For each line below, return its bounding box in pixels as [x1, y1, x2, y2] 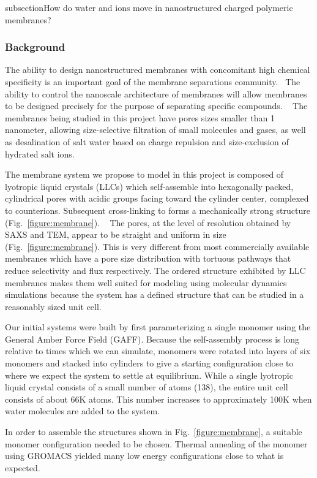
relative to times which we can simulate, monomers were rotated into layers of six [5, 344, 311, 357]
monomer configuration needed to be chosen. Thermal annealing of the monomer [5, 437, 308, 450]
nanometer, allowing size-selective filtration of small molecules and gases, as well [5, 123, 306, 136]
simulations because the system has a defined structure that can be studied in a [5, 288, 304, 301]
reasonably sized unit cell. [5, 300, 102, 313]
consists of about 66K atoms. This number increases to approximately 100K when [5, 392, 312, 405]
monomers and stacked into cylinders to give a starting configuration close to [5, 357, 294, 370]
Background [5, 39, 65, 55]
